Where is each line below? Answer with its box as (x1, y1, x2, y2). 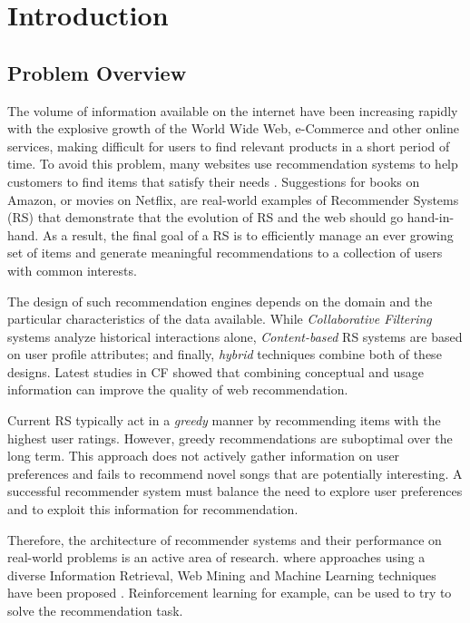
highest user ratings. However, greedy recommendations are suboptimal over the (7, 428, 453, 447)
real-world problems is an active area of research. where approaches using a (7, 548, 426, 567)
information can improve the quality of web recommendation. (7, 380, 348, 399)
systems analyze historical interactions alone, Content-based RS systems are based (7, 326, 463, 346)
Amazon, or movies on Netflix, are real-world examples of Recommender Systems (7, 190, 459, 209)
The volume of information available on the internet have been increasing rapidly (7, 101, 458, 120)
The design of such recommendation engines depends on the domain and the (7, 291, 433, 310)
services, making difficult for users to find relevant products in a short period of (7, 136, 450, 155)
